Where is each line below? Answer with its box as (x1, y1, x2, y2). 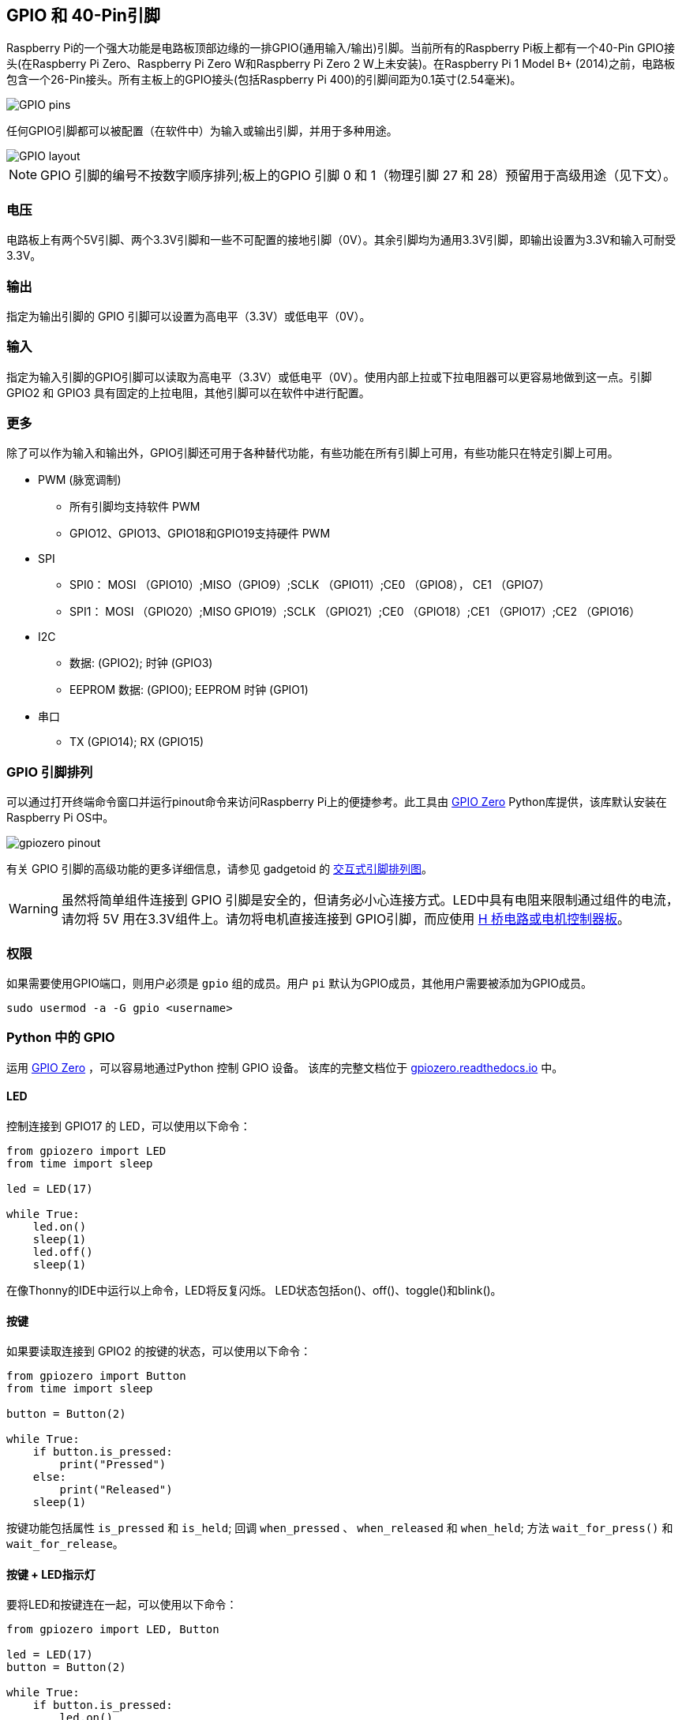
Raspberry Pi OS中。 (6, 811, 114, 825)
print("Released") (59, 1483, 173, 1497)
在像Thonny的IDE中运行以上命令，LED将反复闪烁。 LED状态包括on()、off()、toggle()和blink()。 (6, 1283, 502, 1297)
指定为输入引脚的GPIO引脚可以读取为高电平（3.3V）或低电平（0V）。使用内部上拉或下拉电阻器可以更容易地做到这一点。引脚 (6, 369, 652, 384)
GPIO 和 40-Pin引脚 (6, 6, 160, 25)
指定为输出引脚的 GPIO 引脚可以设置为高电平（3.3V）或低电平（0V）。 (6, 309, 371, 323)
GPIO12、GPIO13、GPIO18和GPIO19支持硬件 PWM (69, 526, 331, 541)
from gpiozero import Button (6, 1370, 186, 1383)
